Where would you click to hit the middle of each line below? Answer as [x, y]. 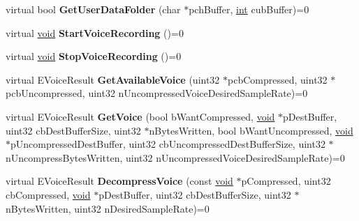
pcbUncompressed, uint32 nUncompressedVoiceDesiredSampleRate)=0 [157, 93]
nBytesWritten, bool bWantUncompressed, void [251, 130]
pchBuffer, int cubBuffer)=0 [249, 9]
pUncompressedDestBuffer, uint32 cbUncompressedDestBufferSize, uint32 [168, 144]
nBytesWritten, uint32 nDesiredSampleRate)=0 [108, 208]
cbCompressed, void [48, 194]
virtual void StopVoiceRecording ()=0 [94, 56]
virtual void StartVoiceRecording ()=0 [95, 32]
